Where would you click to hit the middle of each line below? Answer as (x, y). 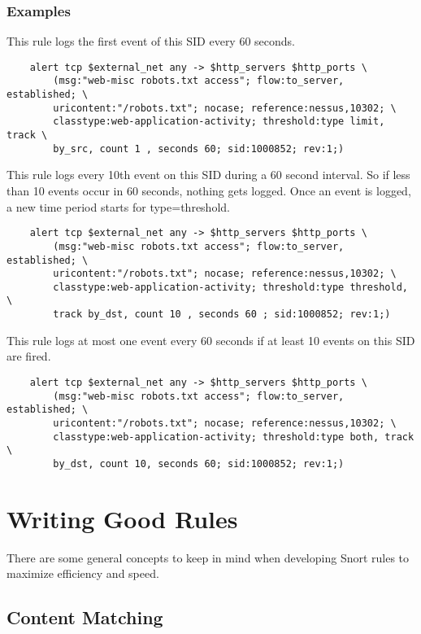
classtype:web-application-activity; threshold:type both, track (234, 437)
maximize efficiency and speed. (83, 573)
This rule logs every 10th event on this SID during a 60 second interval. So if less (208, 175)
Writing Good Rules (122, 518)
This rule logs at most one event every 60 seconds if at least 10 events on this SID (211, 340)
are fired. (29, 356)
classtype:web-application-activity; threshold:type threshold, (230, 287)
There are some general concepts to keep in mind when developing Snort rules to (208, 557)
